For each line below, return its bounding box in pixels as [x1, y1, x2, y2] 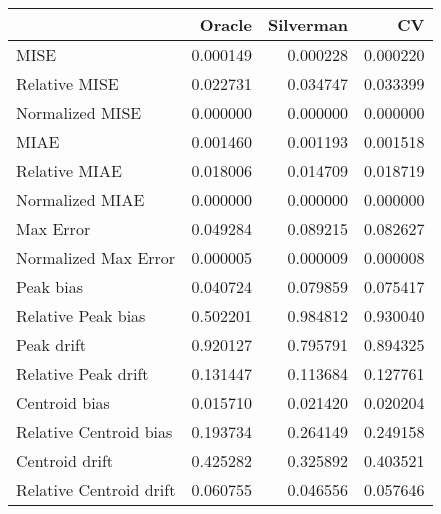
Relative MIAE [16, 159, 122, 182]
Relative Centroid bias [16, 420, 173, 443]
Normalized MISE [16, 101, 142, 124]
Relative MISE [16, 72, 119, 95]
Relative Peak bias [16, 304, 146, 327]
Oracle [199, 13, 252, 36]
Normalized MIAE [16, 188, 145, 211]
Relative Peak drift [16, 362, 149, 385]
